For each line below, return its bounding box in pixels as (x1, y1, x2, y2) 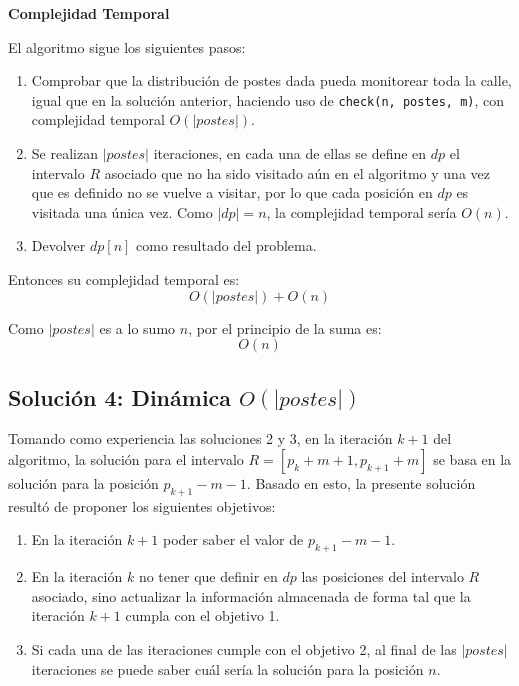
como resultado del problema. (136, 235, 317, 256)
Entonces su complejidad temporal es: (8, 269, 240, 289)
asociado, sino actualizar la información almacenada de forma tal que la (31, 585, 471, 606)
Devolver (31, 235, 86, 256)
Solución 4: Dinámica (8, 381, 232, 412)
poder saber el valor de (163, 529, 304, 550)
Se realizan (31, 143, 98, 164)
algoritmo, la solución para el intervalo (8, 448, 244, 469)
